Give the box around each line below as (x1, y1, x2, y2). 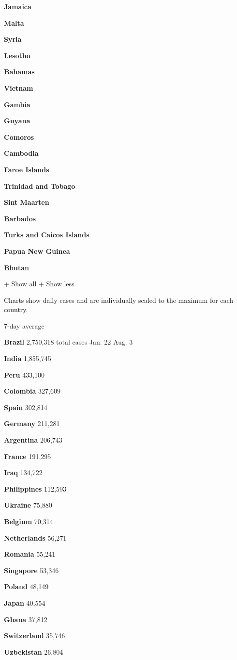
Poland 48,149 (4, 581, 49, 592)
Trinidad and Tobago (4, 181, 75, 191)
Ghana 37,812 (4, 614, 47, 624)
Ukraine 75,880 (4, 500, 52, 510)
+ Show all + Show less (4, 279, 74, 289)
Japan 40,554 (4, 597, 45, 608)
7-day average (4, 320, 44, 330)
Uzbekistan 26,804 (4, 646, 63, 657)
